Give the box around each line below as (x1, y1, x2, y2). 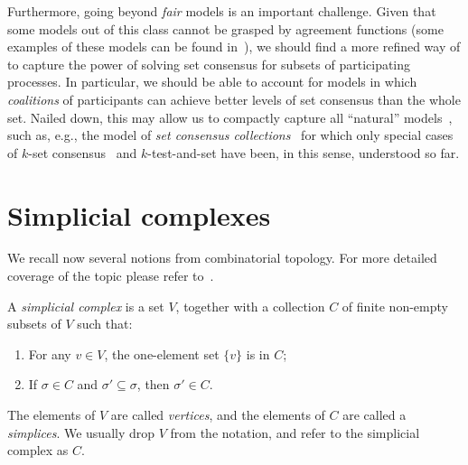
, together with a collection (175, 296, 325, 315)
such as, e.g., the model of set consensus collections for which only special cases (7, 126, 454, 144)
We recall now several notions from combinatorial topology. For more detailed (7, 248, 437, 267)
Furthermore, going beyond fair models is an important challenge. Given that (7, 2, 436, 20)
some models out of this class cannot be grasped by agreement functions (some (7, 19, 444, 38)
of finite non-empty (342, 296, 448, 315)
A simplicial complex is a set (7, 296, 164, 315)
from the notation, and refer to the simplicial (170, 423, 420, 442)
